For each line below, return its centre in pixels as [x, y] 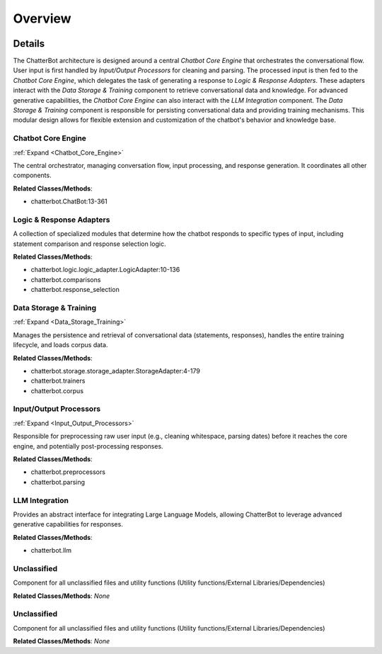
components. [33, 175]
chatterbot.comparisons [66, 279]
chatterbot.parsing [58, 482]
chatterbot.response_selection [75, 290]
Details [29, 44]
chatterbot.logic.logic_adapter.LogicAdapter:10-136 [105, 270]
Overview [42, 18]
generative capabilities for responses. [68, 524]
